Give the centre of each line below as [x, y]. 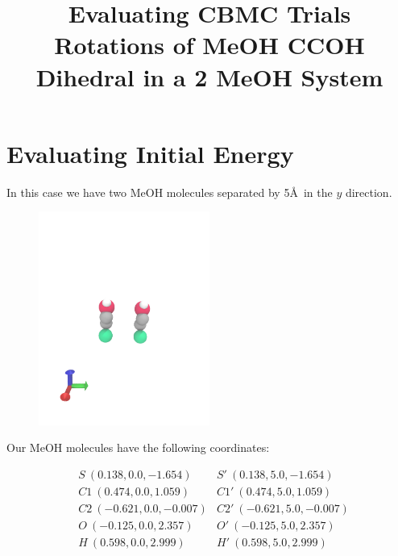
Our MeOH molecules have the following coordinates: [138, 447]
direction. [369, 192]
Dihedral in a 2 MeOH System [209, 76]
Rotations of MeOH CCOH [209, 45]
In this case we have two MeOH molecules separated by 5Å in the [170, 192]
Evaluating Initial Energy [150, 153]
